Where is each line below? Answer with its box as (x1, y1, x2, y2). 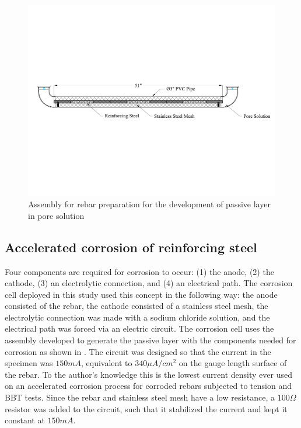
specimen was (5, 357, 53, 369)
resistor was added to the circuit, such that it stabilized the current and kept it (5, 402, 288, 415)
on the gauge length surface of (178, 357, 287, 369)
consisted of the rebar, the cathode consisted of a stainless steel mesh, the (5, 300, 268, 312)
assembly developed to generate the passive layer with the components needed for (5, 334, 296, 346)
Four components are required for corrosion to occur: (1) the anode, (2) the (5, 265, 274, 277)
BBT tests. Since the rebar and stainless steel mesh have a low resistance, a (5, 391, 275, 403)
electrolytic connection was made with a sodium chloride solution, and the (5, 311, 270, 323)
